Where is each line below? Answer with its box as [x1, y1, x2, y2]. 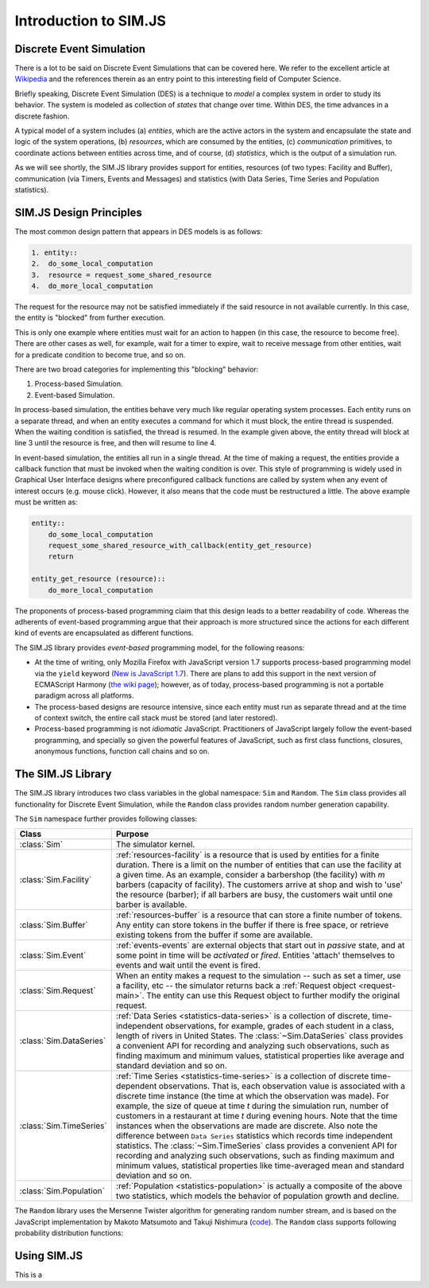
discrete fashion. [14, 111, 70, 121]
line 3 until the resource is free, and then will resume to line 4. [14, 438, 217, 448]
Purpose [115, 828, 149, 839]
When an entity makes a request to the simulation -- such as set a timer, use [115, 971, 401, 982]
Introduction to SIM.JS [14, 12, 167, 29]
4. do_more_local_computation [31, 282, 154, 290]
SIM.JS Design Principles [14, 205, 142, 219]
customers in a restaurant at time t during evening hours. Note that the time [115, 1111, 398, 1122]
